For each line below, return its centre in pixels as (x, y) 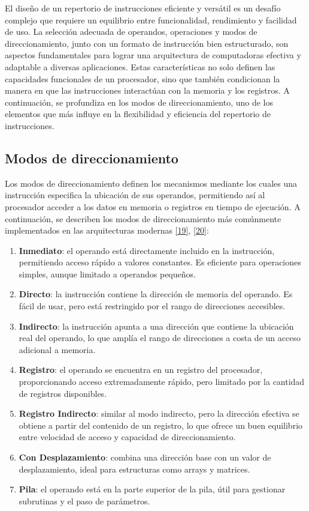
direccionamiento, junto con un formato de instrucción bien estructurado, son (147, 43)
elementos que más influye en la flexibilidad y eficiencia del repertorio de (138, 114)
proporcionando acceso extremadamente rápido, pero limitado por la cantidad (162, 382)
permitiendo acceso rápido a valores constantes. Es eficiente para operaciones (160, 262)
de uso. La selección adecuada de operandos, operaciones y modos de (131, 32)
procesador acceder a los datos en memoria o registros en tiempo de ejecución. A (153, 206)
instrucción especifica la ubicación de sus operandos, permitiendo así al (135, 195)
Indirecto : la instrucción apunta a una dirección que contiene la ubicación (156, 326)
